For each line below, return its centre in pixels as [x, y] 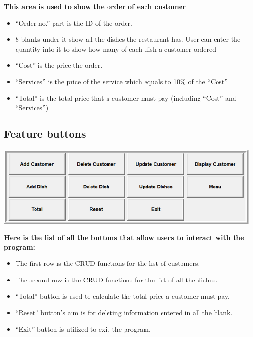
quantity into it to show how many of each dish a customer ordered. [117, 48]
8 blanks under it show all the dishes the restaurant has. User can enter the [128, 39]
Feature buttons [45, 134]
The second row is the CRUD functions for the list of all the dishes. [116, 279]
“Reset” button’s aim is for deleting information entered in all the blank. [124, 312]
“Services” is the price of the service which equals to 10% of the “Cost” [121, 81]
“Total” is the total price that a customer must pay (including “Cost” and [126, 98]
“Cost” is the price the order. [59, 65]
